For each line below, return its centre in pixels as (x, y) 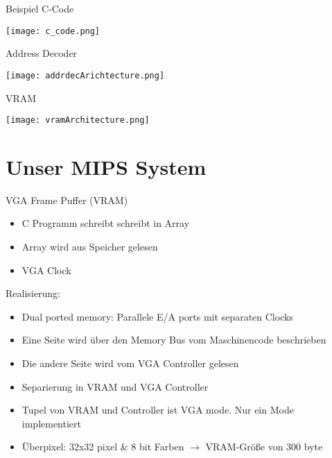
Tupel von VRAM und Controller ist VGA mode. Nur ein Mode (158, 410)
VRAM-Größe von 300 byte (264, 447)
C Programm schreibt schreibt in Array (106, 223)
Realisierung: (33, 293)
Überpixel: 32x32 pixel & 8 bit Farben (103, 447)
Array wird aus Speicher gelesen (90, 247)
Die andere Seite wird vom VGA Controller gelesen (130, 363)
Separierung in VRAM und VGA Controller (115, 386)
